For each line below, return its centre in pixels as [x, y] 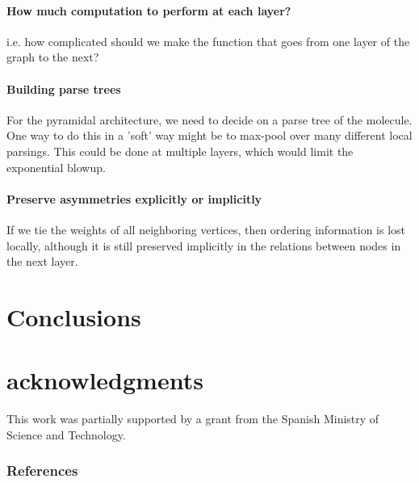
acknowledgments [105, 380]
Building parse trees [64, 88]
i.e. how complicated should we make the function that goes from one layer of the [208, 41]
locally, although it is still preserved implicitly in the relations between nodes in [204, 245]
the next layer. [42, 261]
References [42, 470]
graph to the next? [53, 57]
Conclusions [74, 316]
